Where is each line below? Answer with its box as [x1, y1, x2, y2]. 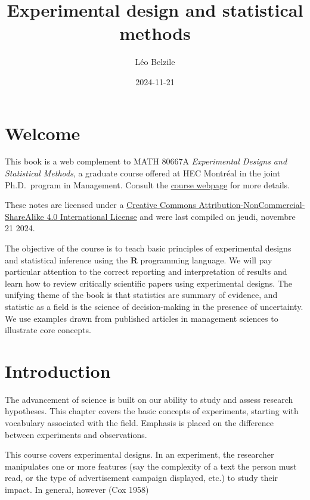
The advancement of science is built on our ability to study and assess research [5, 393, 293, 405]
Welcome [5, 120, 80, 145]
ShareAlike [5, 210, 44, 222]
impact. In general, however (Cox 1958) [5, 483, 149, 496]
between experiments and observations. [5, 428, 147, 440]
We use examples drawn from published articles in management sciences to [5, 312, 278, 324]
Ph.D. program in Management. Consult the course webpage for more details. [5, 178, 290, 191]
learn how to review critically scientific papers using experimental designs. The [5, 277, 293, 289]
